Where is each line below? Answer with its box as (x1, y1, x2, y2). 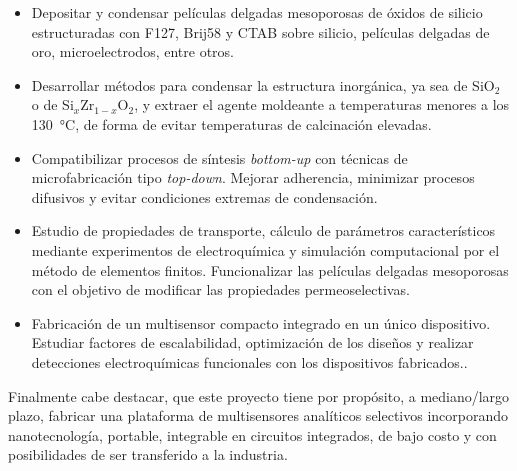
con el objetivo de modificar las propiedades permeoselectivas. (31, 279, 410, 300)
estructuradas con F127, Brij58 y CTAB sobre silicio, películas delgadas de (31, 21, 490, 42)
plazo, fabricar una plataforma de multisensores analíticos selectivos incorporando (8, 405, 509, 426)
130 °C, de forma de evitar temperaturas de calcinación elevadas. (31, 113, 432, 134)
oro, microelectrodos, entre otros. (31, 41, 234, 62)
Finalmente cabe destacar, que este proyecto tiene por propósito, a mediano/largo (8, 385, 510, 406)
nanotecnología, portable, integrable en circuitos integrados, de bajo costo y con (8, 424, 497, 445)
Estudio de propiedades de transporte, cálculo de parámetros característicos (31, 220, 496, 241)
